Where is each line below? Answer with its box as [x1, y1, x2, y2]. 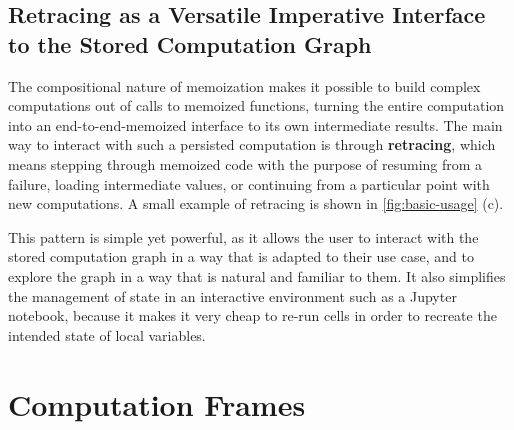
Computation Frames [8, 383, 306, 424]
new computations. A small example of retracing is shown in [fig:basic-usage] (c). [8, 193, 504, 214]
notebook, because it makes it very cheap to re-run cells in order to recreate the [8, 305, 497, 326]
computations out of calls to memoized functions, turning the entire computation [8, 95, 505, 116]
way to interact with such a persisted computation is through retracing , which [8, 134, 496, 155]
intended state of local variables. [8, 324, 206, 345]
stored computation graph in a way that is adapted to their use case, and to [8, 246, 474, 267]
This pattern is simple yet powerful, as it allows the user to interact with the [8, 226, 479, 247]
